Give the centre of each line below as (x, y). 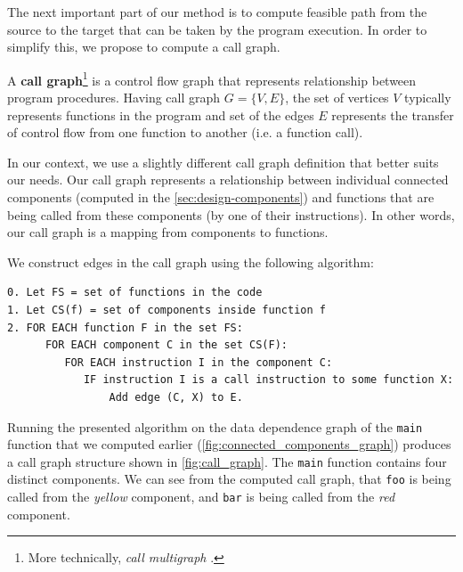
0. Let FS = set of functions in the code (135, 293)
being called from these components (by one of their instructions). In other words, (231, 214)
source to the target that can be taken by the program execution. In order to (217, 29)
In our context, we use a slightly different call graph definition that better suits (223, 162)
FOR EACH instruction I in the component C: (199, 362)
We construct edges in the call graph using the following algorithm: (191, 261)
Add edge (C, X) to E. (176, 397)
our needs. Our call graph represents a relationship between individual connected (228, 180)
